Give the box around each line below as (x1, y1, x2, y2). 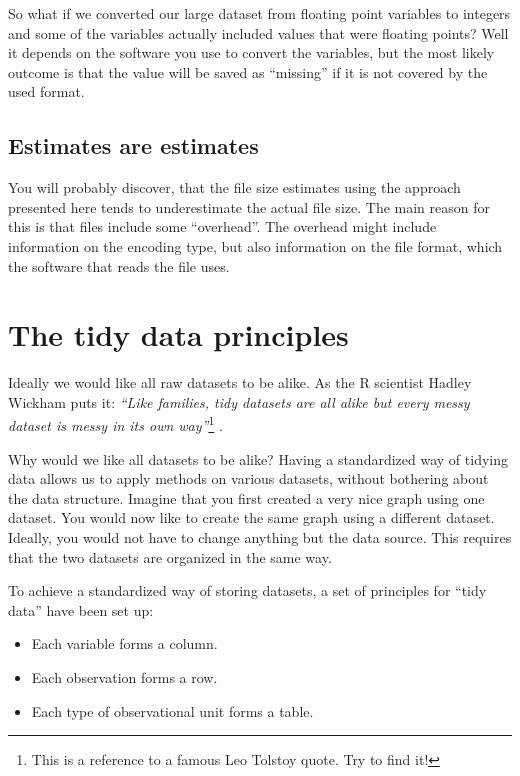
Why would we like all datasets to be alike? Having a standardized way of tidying (8, 448, 508, 469)
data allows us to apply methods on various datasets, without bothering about (8, 468, 489, 489)
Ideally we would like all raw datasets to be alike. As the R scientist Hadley (8, 372, 472, 393)
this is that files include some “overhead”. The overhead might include (8, 216, 437, 237)
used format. (8, 81, 85, 102)
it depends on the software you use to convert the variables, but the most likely (8, 42, 495, 63)
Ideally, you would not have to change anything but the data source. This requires (8, 527, 512, 548)
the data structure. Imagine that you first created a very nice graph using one (8, 487, 485, 508)
